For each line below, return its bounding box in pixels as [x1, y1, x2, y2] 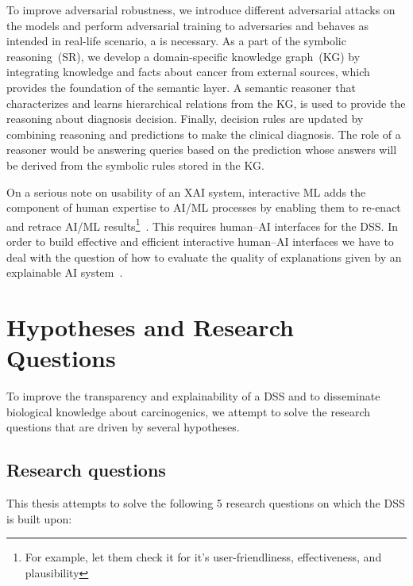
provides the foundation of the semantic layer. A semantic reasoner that [6, 79, 356, 95]
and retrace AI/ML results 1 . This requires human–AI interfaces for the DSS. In [6, 215, 399, 234]
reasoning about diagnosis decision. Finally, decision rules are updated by [6, 110, 364, 127]
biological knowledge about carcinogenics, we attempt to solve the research [6, 403, 371, 419]
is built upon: [6, 510, 72, 527]
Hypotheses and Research [6, 310, 294, 343]
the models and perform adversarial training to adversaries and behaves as [6, 17, 369, 33]
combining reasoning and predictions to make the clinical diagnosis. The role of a [6, 125, 401, 142]
